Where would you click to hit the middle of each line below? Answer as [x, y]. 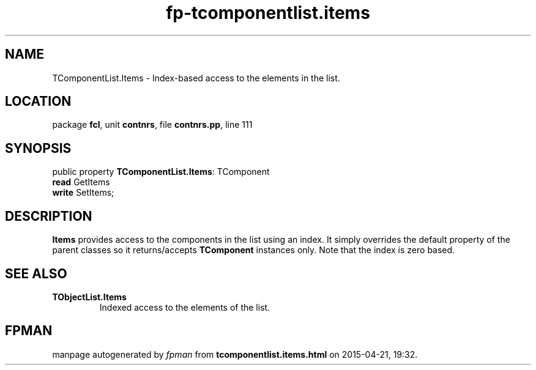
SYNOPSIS [38, 148]
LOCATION [38, 102]
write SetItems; [83, 193]
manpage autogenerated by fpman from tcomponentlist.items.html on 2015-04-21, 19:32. [235, 354]
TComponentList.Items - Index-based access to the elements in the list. [196, 78]
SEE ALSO [36, 273]
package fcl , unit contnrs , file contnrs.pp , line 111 [152, 125]
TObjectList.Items [89, 297]
